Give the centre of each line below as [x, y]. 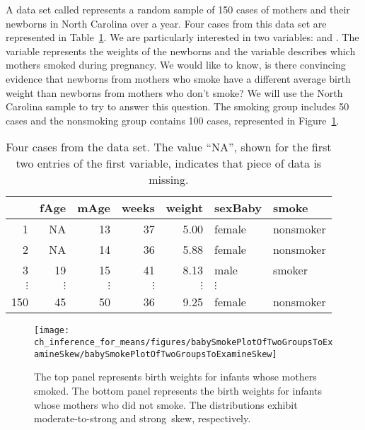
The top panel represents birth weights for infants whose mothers [175, 377]
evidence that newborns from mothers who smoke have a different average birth [178, 78]
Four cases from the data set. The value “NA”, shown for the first [169, 147]
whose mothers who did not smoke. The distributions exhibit [166, 404]
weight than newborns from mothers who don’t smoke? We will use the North [174, 92]
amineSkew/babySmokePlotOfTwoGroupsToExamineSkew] [156, 354]
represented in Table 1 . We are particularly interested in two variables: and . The [182, 37]
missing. [169, 180]
